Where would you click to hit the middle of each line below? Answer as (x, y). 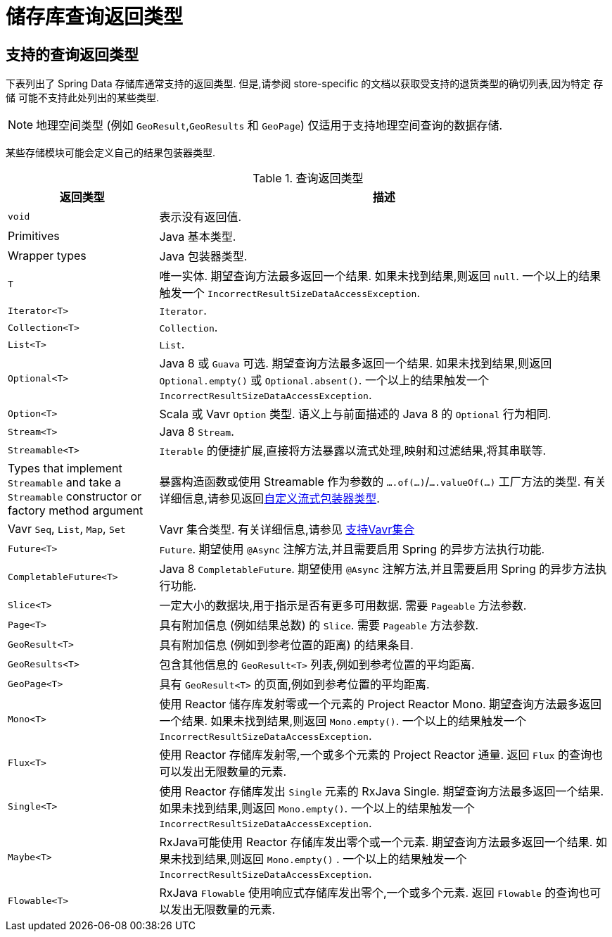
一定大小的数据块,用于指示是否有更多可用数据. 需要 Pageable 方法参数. (343, 606)
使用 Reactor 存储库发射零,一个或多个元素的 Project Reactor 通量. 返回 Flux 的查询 (375, 755)
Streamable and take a (65, 483)
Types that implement (65, 468)
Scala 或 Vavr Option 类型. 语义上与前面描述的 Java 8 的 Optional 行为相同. (355, 414)
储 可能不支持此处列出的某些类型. (82, 98)
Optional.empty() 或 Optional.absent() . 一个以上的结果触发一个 (324, 381)
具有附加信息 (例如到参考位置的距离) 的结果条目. (286, 645)
